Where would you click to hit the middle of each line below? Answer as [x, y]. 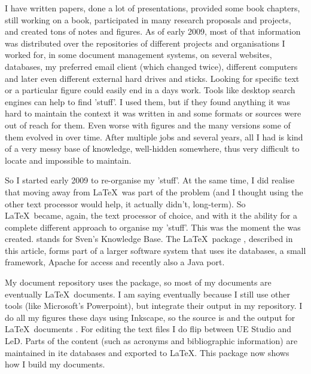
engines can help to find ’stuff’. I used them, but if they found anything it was [148, 101]
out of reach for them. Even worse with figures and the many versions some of [148, 125]
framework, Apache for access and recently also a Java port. [115, 262]
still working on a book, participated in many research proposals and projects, [148, 19]
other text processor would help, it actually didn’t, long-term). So [125, 203]
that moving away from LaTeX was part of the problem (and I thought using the [154, 191]
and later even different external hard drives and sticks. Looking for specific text [152, 78]
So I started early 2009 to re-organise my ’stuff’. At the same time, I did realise [150, 180]
